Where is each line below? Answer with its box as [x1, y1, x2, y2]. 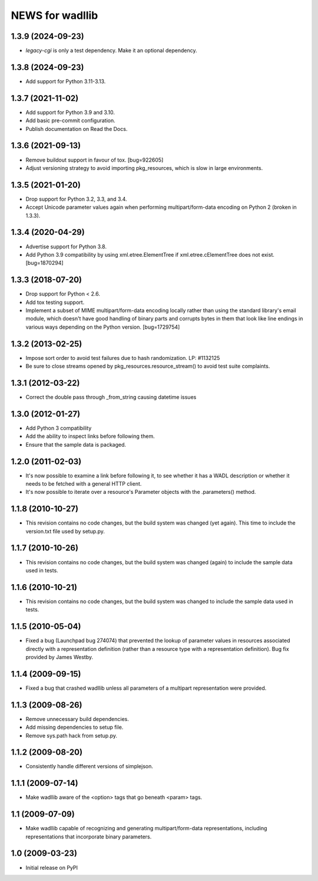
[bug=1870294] [25, 260, 64, 267]
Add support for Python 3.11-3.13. [25, 77, 106, 85]
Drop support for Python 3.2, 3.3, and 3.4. [25, 195, 127, 202]
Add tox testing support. [25, 299, 85, 306]
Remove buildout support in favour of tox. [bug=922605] [25, 156, 164, 163]
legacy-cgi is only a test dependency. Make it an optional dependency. [25, 47, 197, 54]
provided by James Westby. [25, 653, 94, 660]
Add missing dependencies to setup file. [25, 723, 124, 731]
